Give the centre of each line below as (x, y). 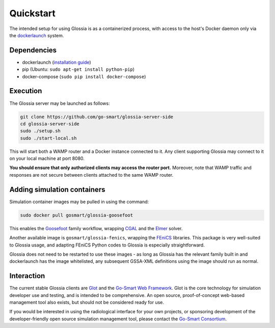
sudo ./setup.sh (40, 131)
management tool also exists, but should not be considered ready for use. (87, 302)
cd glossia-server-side (50, 124)
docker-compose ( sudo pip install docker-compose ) (84, 76)
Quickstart (33, 13)
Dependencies (33, 50)
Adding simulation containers (57, 189)
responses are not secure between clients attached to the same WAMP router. (91, 175)
